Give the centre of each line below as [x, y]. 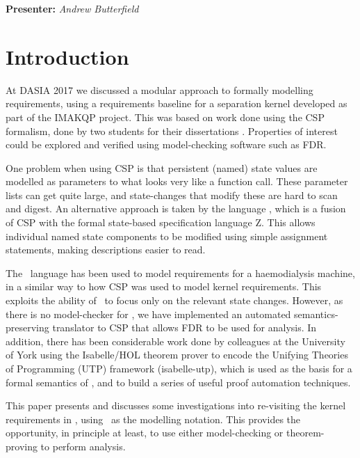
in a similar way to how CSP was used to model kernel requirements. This [164, 286]
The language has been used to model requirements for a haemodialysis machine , [180, 273]
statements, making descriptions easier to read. [106, 250]
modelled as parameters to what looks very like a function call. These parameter [177, 181]
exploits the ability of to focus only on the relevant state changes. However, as [174, 300]
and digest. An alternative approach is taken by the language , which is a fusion [176, 208]
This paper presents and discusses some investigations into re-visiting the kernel [176, 405]
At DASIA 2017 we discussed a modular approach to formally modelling [159, 89]
